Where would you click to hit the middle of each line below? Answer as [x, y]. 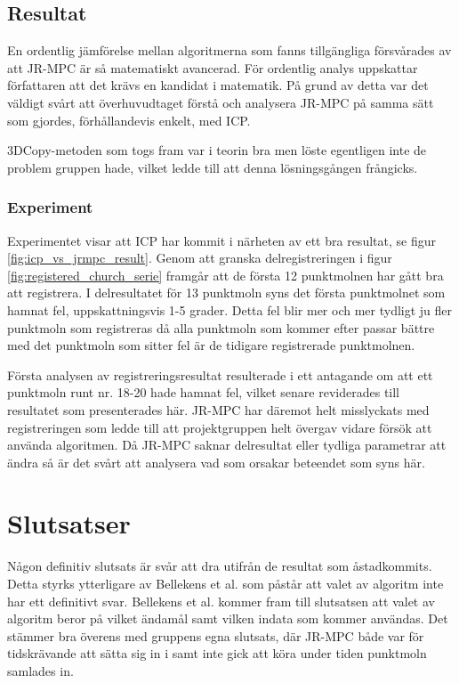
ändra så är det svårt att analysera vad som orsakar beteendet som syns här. [216, 462]
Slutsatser [69, 523]
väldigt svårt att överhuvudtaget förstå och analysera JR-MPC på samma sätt [221, 102]
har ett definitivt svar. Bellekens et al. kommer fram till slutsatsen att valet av [221, 601]
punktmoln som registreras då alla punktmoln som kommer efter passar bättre [221, 327]
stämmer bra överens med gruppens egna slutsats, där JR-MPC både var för [216, 635]
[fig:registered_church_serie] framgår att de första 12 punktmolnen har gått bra [225, 275]
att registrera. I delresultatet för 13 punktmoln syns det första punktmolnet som [226, 293]
